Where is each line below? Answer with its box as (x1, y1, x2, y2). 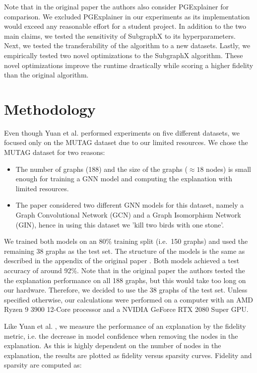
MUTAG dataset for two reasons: (4, 147, 105, 157)
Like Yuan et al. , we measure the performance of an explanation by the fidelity (4, 320, 246, 331)
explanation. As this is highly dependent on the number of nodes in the (4, 340, 221, 351)
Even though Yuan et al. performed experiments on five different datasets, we (4, 127, 240, 138)
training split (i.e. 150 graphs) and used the (114, 236, 248, 246)
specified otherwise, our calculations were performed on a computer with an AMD (4, 294, 253, 304)
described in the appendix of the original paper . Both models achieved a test (4, 255, 240, 266)
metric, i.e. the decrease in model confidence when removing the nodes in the (4, 330, 238, 341)
